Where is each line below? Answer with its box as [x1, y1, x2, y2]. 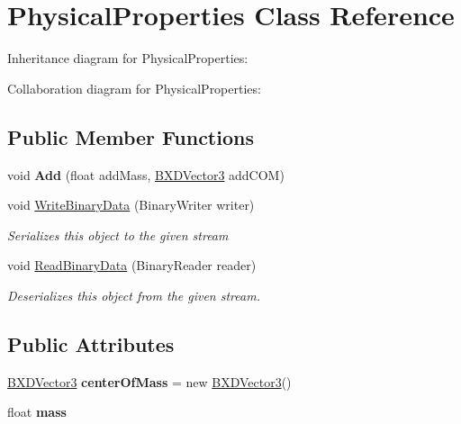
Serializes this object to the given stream [7, 225, 229, 244]
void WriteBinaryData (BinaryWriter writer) [7, 195, 255, 214]
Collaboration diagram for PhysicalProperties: [7, 78, 261, 97]
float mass [7, 402, 67, 421]
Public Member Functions [7, 122, 254, 150]
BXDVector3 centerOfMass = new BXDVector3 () [7, 372, 292, 391]
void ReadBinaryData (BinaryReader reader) [7, 256, 257, 275]
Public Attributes [7, 329, 175, 357]
